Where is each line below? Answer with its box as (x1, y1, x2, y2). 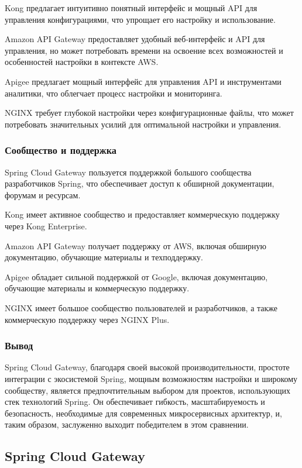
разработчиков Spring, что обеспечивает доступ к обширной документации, (5, 177, 274, 190)
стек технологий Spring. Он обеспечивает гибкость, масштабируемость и (5, 395, 265, 408)
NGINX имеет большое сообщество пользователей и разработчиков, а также (5, 301, 278, 314)
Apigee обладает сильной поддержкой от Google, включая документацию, (5, 270, 268, 283)
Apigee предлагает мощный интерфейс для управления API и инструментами (5, 75, 282, 87)
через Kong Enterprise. (5, 219, 87, 232)
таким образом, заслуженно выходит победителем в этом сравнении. (5, 418, 249, 431)
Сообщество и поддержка (5, 143, 117, 157)
